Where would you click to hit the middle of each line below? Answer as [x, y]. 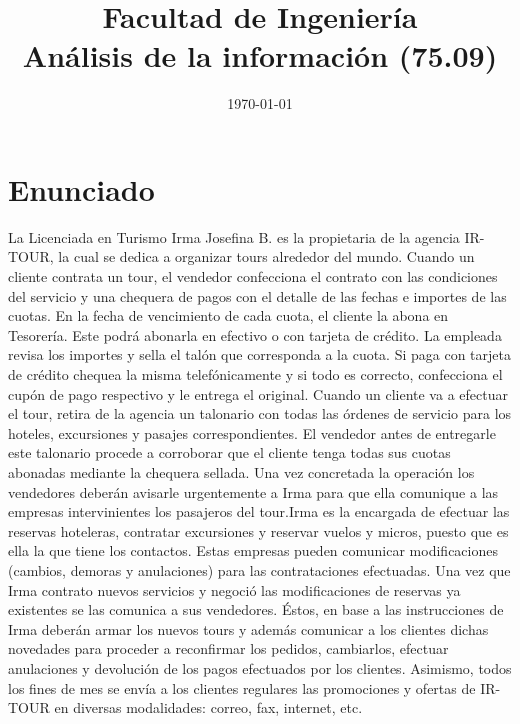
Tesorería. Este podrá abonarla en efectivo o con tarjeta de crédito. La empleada [255, 334]
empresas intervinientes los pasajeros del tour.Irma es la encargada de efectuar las [259, 511]
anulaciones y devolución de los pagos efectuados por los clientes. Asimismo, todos [260, 667]
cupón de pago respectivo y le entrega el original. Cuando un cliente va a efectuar [258, 393]
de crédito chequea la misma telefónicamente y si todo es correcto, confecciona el [255, 374]
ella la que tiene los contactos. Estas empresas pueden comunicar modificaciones [253, 550]
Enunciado [81, 188]
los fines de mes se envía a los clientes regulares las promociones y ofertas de [242, 687]
